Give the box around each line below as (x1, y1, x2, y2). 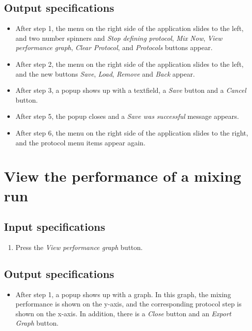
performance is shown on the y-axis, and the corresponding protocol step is (15, 299, 242, 309)
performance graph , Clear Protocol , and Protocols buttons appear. (15, 42, 213, 53)
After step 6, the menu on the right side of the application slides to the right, (15, 127, 249, 138)
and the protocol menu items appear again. (15, 137, 146, 147)
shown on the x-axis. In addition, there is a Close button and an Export (15, 308, 231, 318)
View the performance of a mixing (4, 166, 241, 186)
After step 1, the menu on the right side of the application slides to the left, (15, 23, 244, 33)
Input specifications (4, 219, 105, 234)
